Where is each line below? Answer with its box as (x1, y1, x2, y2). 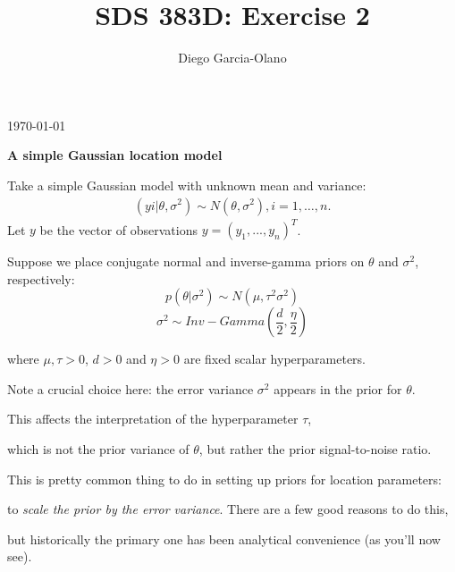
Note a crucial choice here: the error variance (7, 379, 254, 398)
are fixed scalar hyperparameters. (183, 349, 366, 368)
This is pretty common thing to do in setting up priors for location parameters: (7, 469, 442, 488)
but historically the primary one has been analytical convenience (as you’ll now (7, 529, 441, 548)
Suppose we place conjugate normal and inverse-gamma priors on (7, 252, 365, 271)
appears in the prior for (274, 379, 402, 398)
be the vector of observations (39, 220, 198, 239)
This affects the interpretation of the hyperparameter (7, 409, 299, 428)
